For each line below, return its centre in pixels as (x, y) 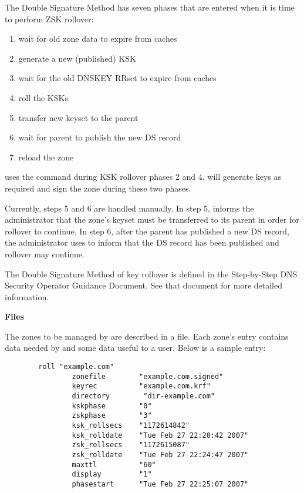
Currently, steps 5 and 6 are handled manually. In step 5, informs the (129, 208)
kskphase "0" (112, 406)
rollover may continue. (45, 254)
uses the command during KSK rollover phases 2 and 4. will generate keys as (143, 177)
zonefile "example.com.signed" (148, 376)
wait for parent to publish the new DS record (100, 137)
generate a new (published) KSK (77, 58)
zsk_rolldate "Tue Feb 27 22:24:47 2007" (160, 455)
